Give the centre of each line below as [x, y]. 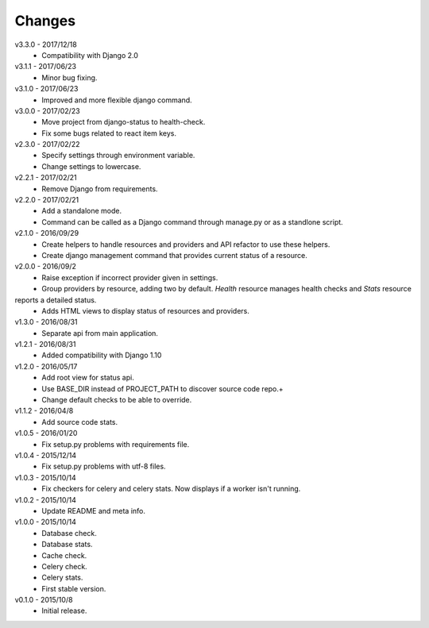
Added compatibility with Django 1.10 [102, 355]
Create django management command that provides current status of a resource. [174, 255]
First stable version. [74, 588]
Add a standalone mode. [82, 211]
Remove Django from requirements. [100, 189]
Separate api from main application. [100, 333]
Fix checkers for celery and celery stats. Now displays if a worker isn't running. [171, 489]
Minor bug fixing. [70, 77]
